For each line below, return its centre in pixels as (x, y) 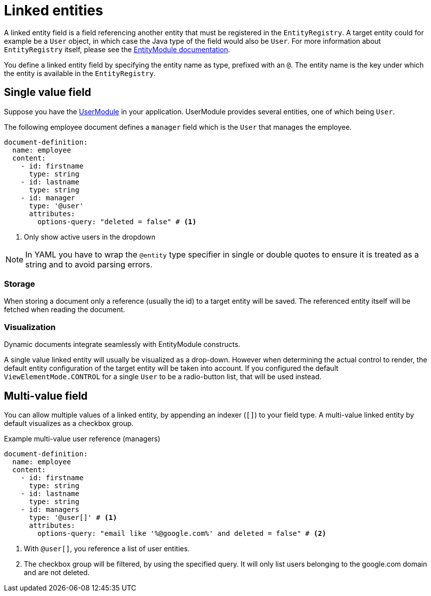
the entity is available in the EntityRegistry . (80, 73)
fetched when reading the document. (65, 310)
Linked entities (54, 10)
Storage (20, 284)
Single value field (48, 92)
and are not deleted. (57, 572)
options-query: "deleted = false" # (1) (117, 221)
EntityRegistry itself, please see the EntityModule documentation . (117, 49)
